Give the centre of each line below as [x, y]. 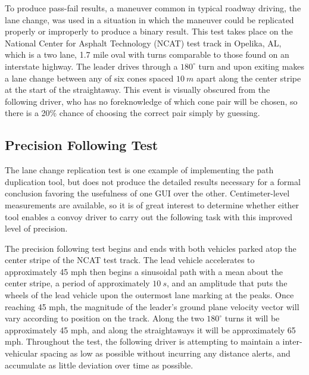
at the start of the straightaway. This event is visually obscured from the [138, 90]
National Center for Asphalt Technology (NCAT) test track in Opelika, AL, [143, 43]
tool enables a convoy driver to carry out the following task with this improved [149, 216]
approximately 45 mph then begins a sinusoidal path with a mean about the [144, 271]
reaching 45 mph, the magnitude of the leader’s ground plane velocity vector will [152, 306]
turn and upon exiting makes [252, 66]
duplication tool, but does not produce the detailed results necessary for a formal [153, 181]
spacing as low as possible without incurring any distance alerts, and [165, 353]
